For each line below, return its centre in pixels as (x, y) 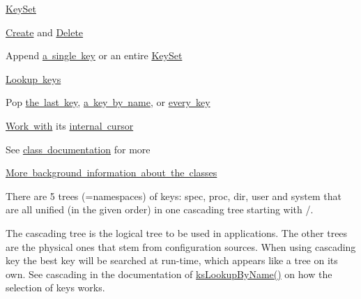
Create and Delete (45, 32)
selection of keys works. (55, 287)
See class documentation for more (78, 149)
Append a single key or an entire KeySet (94, 55)
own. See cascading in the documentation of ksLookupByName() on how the (169, 274)
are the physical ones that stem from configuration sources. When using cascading (181, 246)
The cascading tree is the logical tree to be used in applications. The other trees (177, 232)
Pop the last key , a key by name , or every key (108, 102)
